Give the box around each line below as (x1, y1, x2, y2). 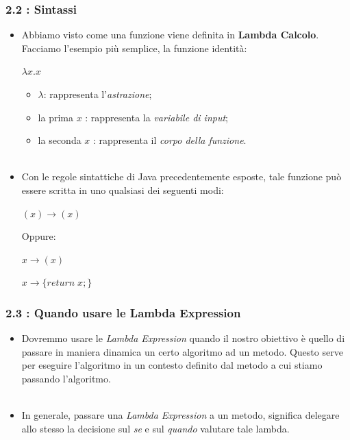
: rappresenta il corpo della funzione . (93, 133, 247, 147)
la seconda (38, 133, 82, 147)
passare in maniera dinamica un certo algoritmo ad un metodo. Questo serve (21, 344, 343, 358)
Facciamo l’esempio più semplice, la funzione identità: (21, 40, 247, 55)
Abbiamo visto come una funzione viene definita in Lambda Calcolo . (21, 27, 319, 42)
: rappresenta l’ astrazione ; (43, 87, 152, 101)
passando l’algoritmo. (21, 371, 111, 385)
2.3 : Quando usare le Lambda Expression (5, 304, 241, 321)
